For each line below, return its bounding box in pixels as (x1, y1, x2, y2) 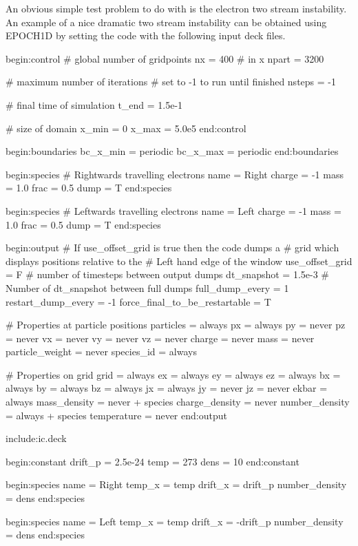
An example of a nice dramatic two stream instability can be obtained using (6, 14, 327, 29)
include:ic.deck (6, 431, 67, 445)
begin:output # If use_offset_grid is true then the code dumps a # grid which (6, 240, 339, 255)
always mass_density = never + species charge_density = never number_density (6, 395, 350, 409)
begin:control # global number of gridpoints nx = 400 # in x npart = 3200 (6, 51, 324, 65)
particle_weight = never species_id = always (6, 344, 197, 359)
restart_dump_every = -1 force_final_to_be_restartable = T (6, 294, 271, 308)
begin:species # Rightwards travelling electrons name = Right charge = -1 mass (6, 167, 344, 181)
